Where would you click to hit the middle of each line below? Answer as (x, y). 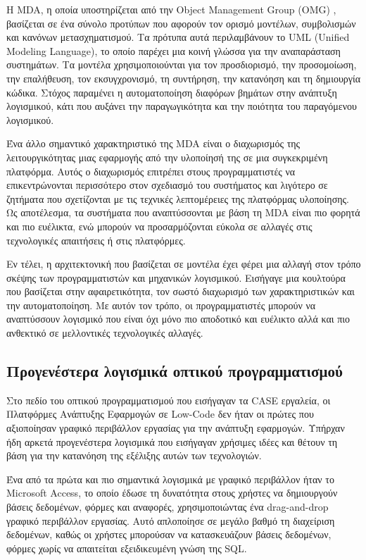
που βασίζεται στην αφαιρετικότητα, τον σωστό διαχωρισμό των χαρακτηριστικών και (181, 291)
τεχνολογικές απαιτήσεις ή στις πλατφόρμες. (96, 240)
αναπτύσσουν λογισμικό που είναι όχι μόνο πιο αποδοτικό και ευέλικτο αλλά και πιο (178, 319)
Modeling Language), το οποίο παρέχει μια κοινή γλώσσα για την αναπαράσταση (173, 50)
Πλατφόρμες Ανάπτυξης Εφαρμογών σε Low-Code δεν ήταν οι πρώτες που (160, 414)
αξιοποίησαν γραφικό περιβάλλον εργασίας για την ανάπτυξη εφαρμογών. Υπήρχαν (176, 428)
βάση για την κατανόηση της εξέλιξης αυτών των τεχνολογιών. (134, 455)
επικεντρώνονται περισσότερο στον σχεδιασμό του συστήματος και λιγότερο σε (167, 185)
